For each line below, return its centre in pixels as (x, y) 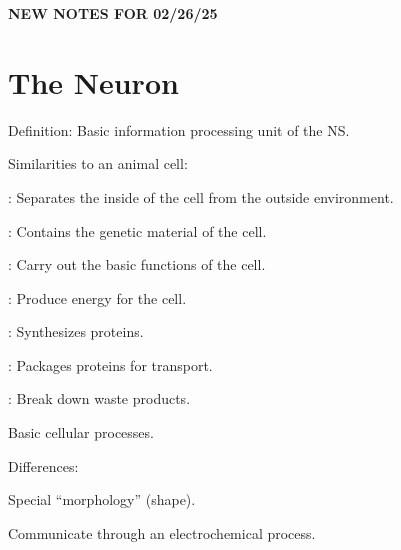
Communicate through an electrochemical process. (162, 532)
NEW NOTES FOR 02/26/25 (113, 13)
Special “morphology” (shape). (102, 499)
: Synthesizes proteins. (76, 331)
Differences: (43, 465)
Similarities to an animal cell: (98, 163)
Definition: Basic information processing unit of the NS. (179, 129)
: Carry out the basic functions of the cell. (137, 264)
